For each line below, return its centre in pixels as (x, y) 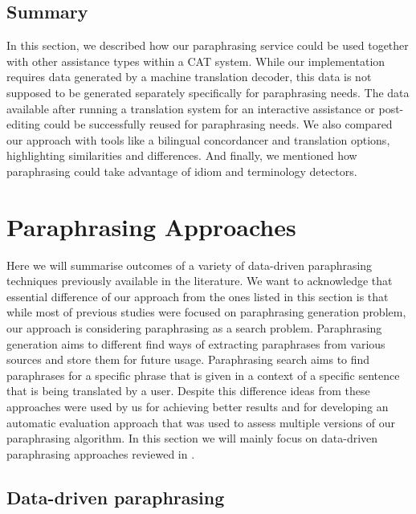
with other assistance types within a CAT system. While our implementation (196, 61)
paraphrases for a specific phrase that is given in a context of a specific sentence (203, 375)
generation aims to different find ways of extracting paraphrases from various (196, 343)
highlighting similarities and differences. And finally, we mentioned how (182, 155)
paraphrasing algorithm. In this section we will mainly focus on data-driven (192, 438)
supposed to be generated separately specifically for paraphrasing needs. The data (208, 92)
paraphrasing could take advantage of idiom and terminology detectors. (182, 171)
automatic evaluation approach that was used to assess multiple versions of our (201, 422)
